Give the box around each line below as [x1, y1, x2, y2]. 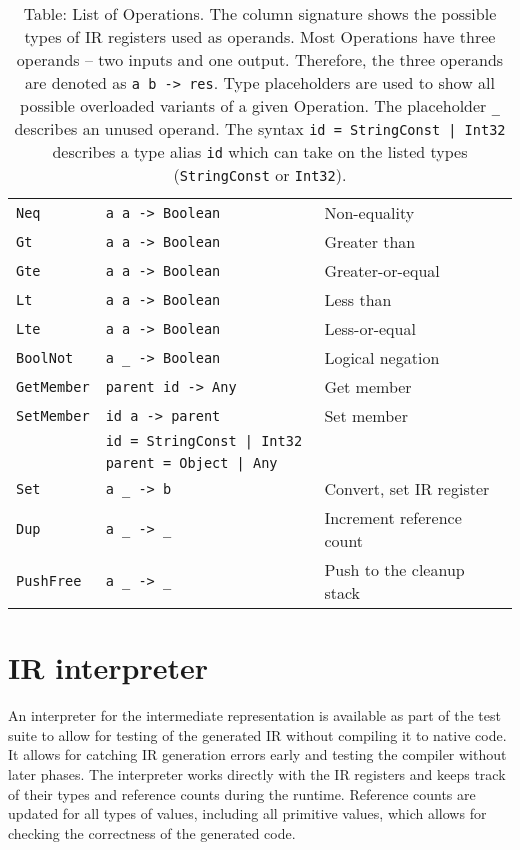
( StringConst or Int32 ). [173, 163, 347, 186]
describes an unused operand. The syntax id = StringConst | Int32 [14, 117, 506, 140]
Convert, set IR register [324, 477, 490, 500]
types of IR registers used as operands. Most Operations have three [24, 25, 496, 48]
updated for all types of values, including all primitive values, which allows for [8, 803, 487, 824]
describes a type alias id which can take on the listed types [52, 140, 468, 163]
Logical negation [324, 346, 440, 369]
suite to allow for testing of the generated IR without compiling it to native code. [8, 724, 507, 745]
